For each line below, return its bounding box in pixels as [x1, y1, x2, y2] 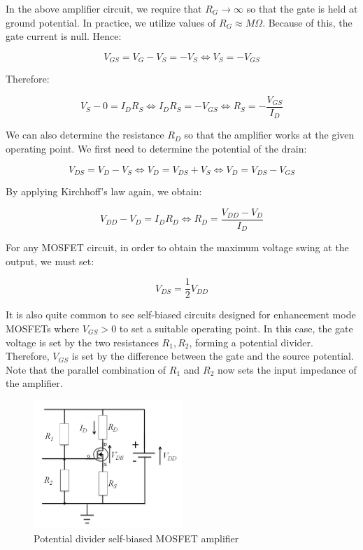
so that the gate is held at [246, 1, 358, 15]
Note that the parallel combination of [6, 362, 166, 376]
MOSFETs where [6, 320, 80, 335]
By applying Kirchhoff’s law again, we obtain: [6, 183, 202, 198]
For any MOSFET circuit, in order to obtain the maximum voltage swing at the [6, 240, 349, 255]
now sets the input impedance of [218, 362, 357, 376]
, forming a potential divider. [189, 334, 313, 349]
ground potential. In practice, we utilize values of [6, 15, 216, 29]
